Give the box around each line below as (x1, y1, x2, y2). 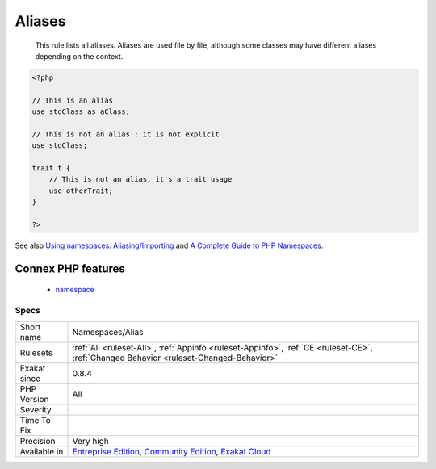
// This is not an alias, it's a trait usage (48, 174, 233, 184)
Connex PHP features (15, 262, 125, 275)
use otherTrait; (48, 186, 113, 195)
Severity (19, 404, 52, 415)
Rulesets (19, 347, 52, 358)
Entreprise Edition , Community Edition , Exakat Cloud (72, 446, 271, 457)
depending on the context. (35, 51, 124, 61)
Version (19, 393, 49, 404)
